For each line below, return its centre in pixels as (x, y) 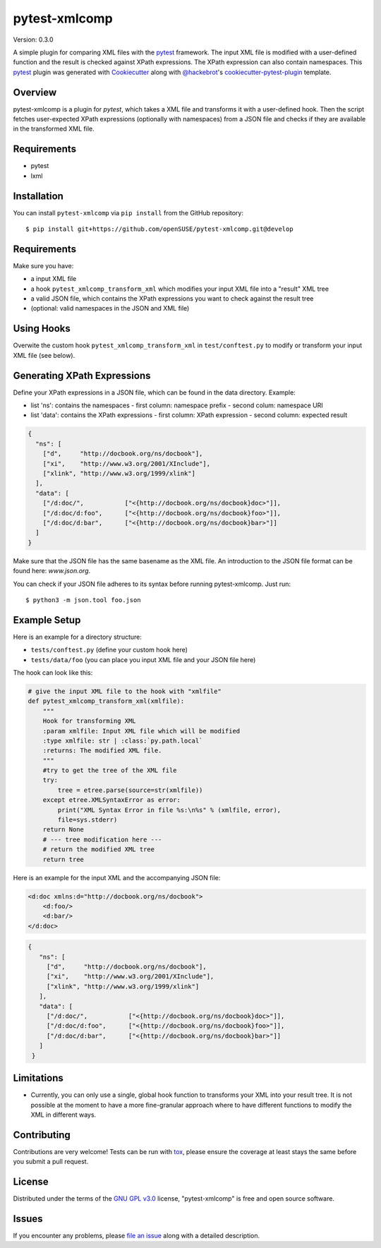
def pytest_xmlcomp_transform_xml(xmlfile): (106, 701)
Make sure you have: (43, 265)
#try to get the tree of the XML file (110, 770)
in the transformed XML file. (54, 129)
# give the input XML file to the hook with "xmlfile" (125, 691)
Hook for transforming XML (90, 721)
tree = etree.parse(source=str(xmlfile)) (130, 790)
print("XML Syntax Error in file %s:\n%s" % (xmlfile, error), (169, 810)
